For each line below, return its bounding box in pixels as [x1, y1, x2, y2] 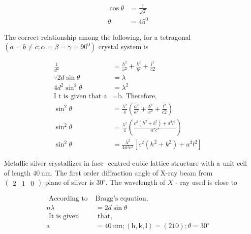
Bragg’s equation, [95, 195, 148, 203]
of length [4, 167, 31, 177]
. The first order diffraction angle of [51, 167, 158, 177]
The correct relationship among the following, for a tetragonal [4, 31, 191, 42]
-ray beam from [165, 167, 213, 177]
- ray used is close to [175, 177, 237, 187]
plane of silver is [45, 177, 94, 187]
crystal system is [98, 41, 149, 52]
